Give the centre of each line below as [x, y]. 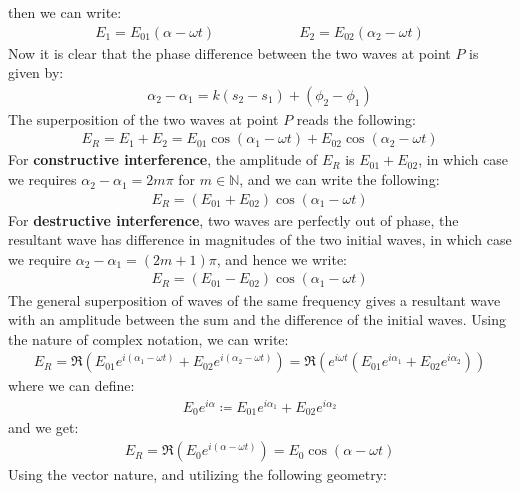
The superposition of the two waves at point [143, 118]
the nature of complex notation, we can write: [148, 338]
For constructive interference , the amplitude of [163, 159]
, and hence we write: [282, 258]
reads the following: [356, 118]
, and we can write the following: [339, 179]
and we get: [43, 427]
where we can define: [71, 385]
